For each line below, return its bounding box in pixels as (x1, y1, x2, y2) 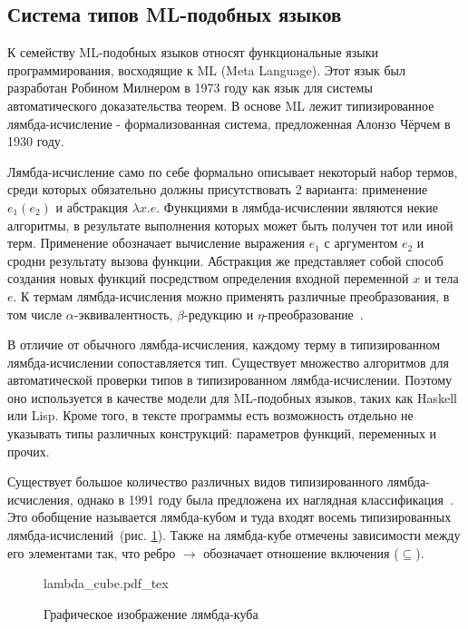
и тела (424, 269, 459, 288)
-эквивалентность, (73, 304, 173, 323)
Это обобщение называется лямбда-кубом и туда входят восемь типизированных (7, 507, 452, 526)
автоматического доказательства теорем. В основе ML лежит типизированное (7, 95, 434, 114)
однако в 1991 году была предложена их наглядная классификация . (77, 489, 453, 508)
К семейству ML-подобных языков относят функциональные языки (7, 43, 379, 62)
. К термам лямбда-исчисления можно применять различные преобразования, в (13, 286, 450, 305)
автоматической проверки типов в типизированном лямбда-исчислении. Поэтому (7, 370, 453, 389)
